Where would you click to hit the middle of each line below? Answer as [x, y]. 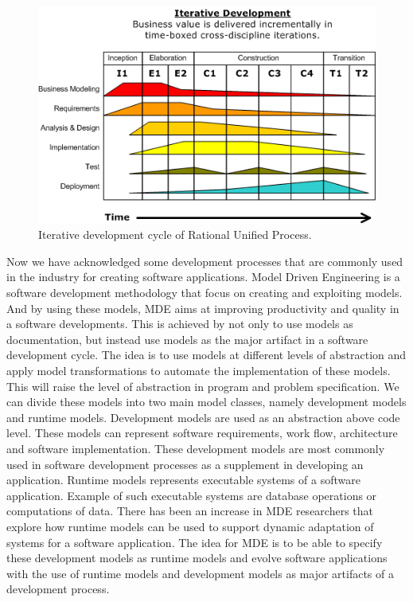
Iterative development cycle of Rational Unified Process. [175, 235]
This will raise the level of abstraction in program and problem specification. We [203, 386]
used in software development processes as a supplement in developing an [185, 464]
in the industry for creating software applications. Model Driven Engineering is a [203, 277]
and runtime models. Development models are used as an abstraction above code [203, 417]
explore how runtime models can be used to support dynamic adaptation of [190, 526]
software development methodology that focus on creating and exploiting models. [205, 292]
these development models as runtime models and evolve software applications [197, 558]
